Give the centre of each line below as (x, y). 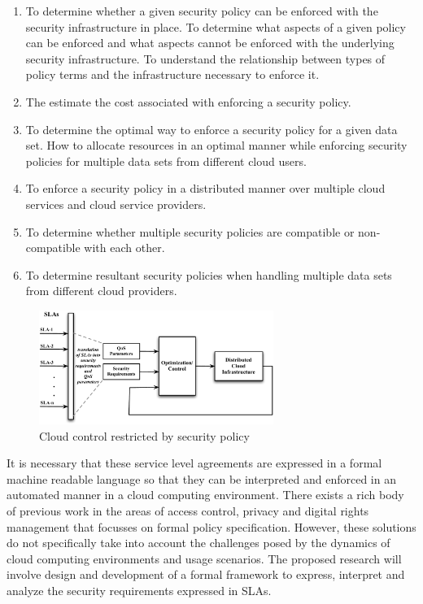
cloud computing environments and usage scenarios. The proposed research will (204, 558)
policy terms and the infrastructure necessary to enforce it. (172, 74)
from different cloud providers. (101, 291)
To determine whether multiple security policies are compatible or (190, 231)
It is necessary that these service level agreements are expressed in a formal (194, 463)
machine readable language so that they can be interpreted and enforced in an (201, 478)
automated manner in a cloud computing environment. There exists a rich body (205, 495)
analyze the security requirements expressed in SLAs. (139, 590)
